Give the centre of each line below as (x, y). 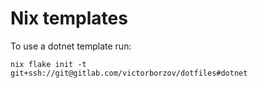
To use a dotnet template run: (71, 46)
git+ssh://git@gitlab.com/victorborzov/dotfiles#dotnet (129, 73)
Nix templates (69, 18)
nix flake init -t (48, 64)
